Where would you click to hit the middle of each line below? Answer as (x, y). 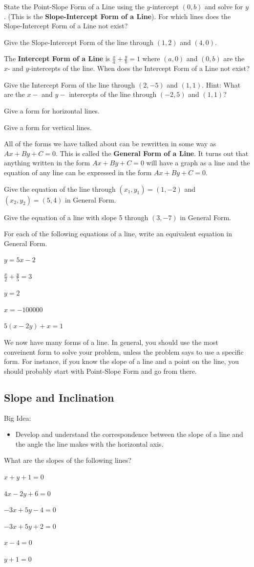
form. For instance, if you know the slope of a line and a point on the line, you (122, 361)
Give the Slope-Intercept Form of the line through (79, 42)
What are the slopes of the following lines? (68, 460)
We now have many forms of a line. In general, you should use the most (111, 342)
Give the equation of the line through (60, 189)
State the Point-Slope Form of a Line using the (74, 6)
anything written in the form (47, 163)
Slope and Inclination (59, 397)
